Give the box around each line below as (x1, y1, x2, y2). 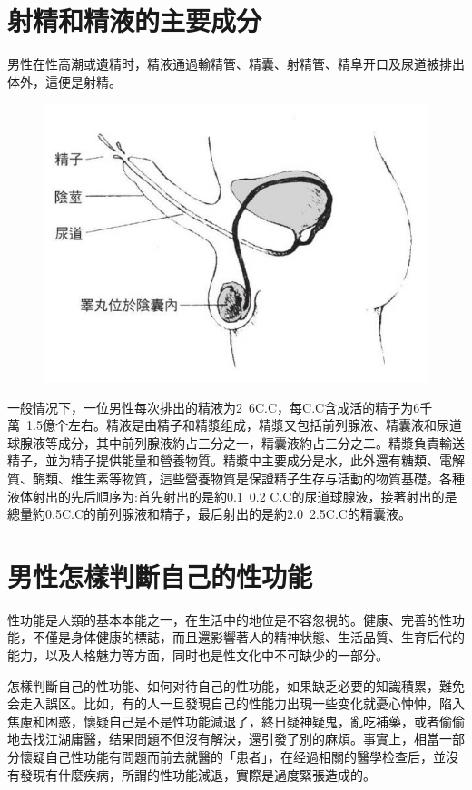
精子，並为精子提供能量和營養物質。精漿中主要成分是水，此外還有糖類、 (7, 451, 439, 470)
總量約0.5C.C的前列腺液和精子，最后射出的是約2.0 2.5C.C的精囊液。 (7, 504, 411, 523)
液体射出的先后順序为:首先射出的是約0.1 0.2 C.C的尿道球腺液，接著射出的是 (7, 486, 457, 505)
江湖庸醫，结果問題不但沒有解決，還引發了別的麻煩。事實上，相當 (44, 729, 439, 748)
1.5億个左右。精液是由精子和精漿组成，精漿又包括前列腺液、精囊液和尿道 (25, 415, 462, 434)
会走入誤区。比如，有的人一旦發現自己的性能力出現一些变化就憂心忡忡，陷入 (7, 694, 465, 713)
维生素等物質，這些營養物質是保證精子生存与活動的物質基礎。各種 (70, 468, 465, 487)
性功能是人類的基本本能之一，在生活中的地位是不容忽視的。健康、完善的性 (7, 610, 452, 629)
